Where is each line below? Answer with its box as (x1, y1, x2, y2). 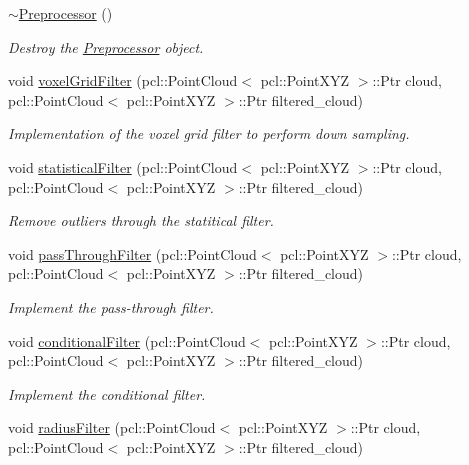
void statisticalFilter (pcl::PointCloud (8, 156, 238, 177)
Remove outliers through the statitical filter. (8, 210, 274, 231)
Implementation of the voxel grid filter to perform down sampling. (8, 123, 410, 144)
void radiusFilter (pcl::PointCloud (8, 417, 216, 438)
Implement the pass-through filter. (8, 296, 214, 317)
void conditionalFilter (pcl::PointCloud (8, 330, 246, 351)
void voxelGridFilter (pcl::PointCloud (8, 70, 238, 91)
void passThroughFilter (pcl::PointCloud (8, 243, 257, 264)
